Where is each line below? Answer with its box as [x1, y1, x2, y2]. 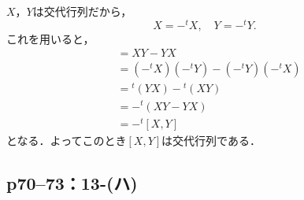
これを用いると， [6, 30, 95, 46]
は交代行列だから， [32, 3, 132, 19]
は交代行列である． [161, 131, 261, 148]
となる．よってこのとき [6, 131, 127, 148]
